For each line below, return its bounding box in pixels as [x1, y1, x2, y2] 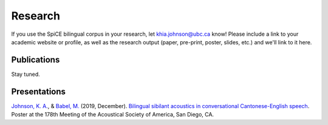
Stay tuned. [11, 70, 40, 78]
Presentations [11, 86, 66, 96]
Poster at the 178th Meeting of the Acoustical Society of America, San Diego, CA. [11, 111, 214, 118]
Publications [11, 55, 60, 65]
